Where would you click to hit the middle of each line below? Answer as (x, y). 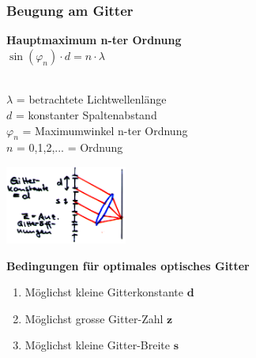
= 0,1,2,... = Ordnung (70, 147)
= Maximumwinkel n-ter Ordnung (105, 130)
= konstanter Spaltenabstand (86, 115)
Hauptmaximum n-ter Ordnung (94, 40)
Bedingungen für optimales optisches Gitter (128, 265)
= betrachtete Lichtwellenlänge (91, 99)
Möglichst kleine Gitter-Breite (98, 345)
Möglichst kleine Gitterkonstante (104, 292)
